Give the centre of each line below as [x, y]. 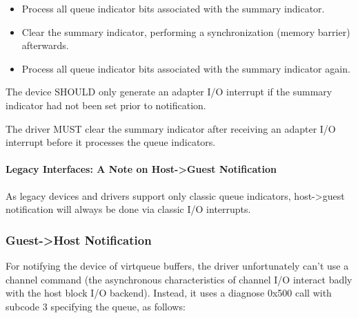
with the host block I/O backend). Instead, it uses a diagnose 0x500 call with [169, 293]
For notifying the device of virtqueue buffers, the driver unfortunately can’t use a [177, 265]
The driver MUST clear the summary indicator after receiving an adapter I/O [171, 128]
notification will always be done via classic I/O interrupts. [128, 209]
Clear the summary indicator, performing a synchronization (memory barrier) [186, 31]
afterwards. [45, 45]
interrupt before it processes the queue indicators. [111, 142]
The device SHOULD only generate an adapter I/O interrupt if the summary [169, 92]
